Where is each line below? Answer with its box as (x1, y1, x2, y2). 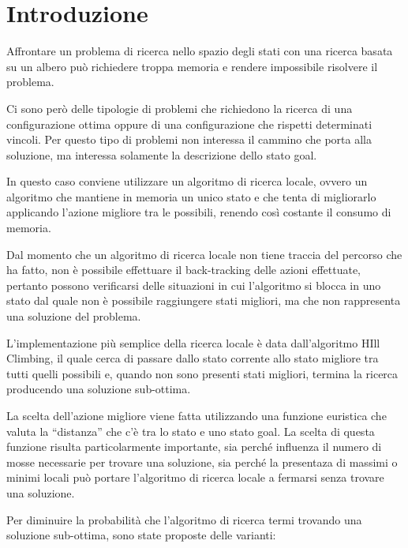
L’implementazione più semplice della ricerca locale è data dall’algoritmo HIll (6, 334, 380, 351)
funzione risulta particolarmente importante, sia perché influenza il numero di (6, 438, 382, 455)
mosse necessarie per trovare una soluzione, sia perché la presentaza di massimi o (6, 453, 398, 470)
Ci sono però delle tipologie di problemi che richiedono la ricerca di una (6, 99, 353, 116)
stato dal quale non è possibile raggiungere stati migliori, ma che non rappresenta (6, 292, 401, 309)
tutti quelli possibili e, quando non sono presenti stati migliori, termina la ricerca (6, 365, 399, 381)
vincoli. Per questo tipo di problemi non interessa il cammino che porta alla (6, 131, 372, 148)
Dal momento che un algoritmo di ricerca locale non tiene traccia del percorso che (6, 246, 402, 262)
